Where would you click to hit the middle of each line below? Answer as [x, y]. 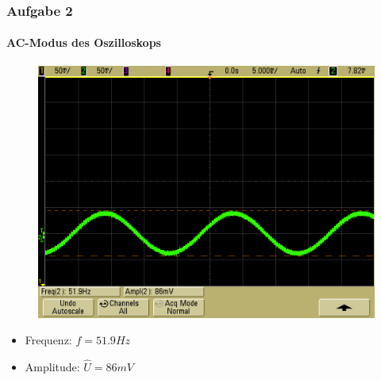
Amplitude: [52, 367]
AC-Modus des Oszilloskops [84, 42]
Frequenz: [48, 340]
